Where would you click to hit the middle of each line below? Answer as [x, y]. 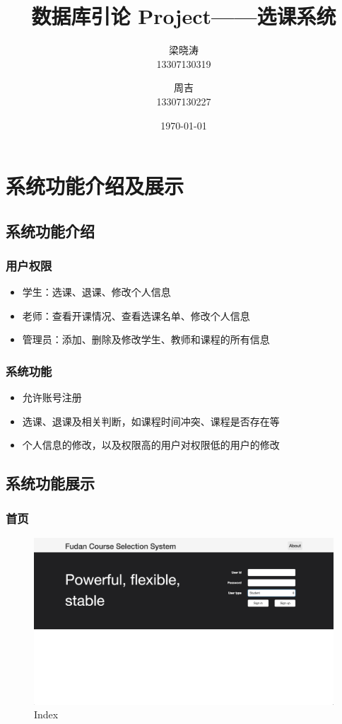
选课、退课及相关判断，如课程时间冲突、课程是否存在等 [151, 421]
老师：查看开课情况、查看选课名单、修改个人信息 [136, 315]
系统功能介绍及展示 [95, 186]
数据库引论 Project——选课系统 [184, 16]
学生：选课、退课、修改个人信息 [96, 292]
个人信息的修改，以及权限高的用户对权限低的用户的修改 [151, 445]
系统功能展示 [50, 483]
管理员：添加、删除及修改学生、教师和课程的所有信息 [146, 339]
